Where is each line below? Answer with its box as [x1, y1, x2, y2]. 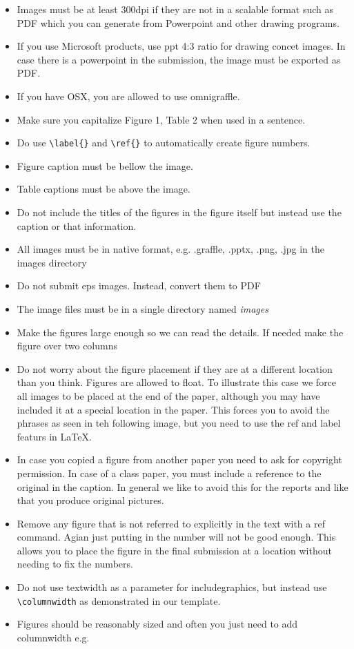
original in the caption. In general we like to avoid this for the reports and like [17, 479, 348, 494]
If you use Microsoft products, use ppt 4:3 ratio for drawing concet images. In [17, 39, 346, 53]
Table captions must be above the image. [17, 182, 190, 196]
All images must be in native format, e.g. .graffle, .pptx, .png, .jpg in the [17, 242, 324, 256]
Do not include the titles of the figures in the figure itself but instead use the [17, 205, 342, 219]
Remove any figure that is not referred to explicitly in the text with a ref [17, 516, 325, 530]
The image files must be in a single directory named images [17, 301, 268, 316]
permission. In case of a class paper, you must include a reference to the [17, 465, 322, 480]
